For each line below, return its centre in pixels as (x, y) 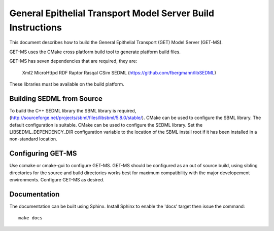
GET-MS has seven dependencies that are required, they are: (73, 61)
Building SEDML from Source (56, 99)
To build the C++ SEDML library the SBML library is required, (73, 110)
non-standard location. (33, 139)
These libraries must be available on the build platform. (67, 84)
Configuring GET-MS (43, 154)
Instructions (36, 27)
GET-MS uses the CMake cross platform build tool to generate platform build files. (95, 52)
